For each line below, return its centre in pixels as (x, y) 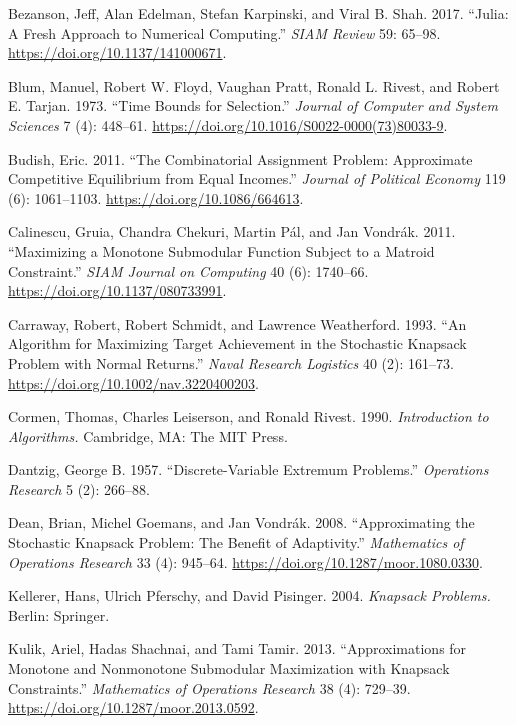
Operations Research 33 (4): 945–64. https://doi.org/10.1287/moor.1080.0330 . (245, 561)
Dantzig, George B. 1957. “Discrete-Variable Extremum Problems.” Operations (248, 469)
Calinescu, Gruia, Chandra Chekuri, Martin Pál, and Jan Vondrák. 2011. (232, 231)
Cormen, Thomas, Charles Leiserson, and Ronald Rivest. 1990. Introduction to (248, 416)
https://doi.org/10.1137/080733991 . (117, 290)
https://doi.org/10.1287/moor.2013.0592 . (133, 707)
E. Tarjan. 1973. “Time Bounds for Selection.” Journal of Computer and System (253, 105)
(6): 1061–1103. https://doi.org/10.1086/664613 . (156, 197)
